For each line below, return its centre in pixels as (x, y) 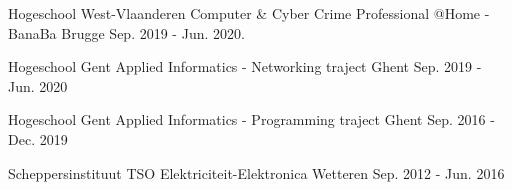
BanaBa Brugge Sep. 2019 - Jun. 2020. (126, 32)
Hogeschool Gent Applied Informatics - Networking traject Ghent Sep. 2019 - (245, 66)
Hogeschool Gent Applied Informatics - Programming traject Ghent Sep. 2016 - (251, 119)
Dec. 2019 (38, 138)
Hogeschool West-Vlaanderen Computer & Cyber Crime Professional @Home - (249, 13)
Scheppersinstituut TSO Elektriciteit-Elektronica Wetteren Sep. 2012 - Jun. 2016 (256, 172)
